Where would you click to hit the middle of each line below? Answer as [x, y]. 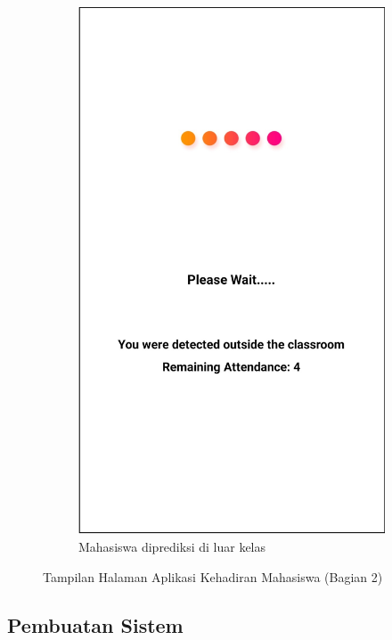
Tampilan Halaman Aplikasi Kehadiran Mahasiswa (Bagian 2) [213, 576]
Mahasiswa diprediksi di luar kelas [172, 547]
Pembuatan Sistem [95, 624]
